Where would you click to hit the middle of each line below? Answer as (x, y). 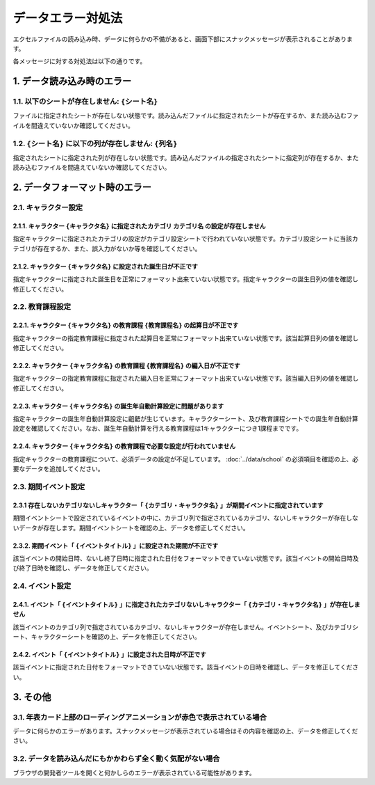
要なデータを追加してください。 (58, 469)
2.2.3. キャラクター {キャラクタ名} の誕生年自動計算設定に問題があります (118, 406)
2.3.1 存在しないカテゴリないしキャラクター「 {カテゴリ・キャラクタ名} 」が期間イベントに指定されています (168, 505)
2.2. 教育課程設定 (42, 307)
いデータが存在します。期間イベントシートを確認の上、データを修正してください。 (131, 528)
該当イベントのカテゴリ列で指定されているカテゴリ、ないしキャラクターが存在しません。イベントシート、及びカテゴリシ (186, 627)
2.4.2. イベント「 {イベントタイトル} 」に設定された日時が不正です (110, 655)
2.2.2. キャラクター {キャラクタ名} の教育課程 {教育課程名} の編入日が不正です (127, 365)
